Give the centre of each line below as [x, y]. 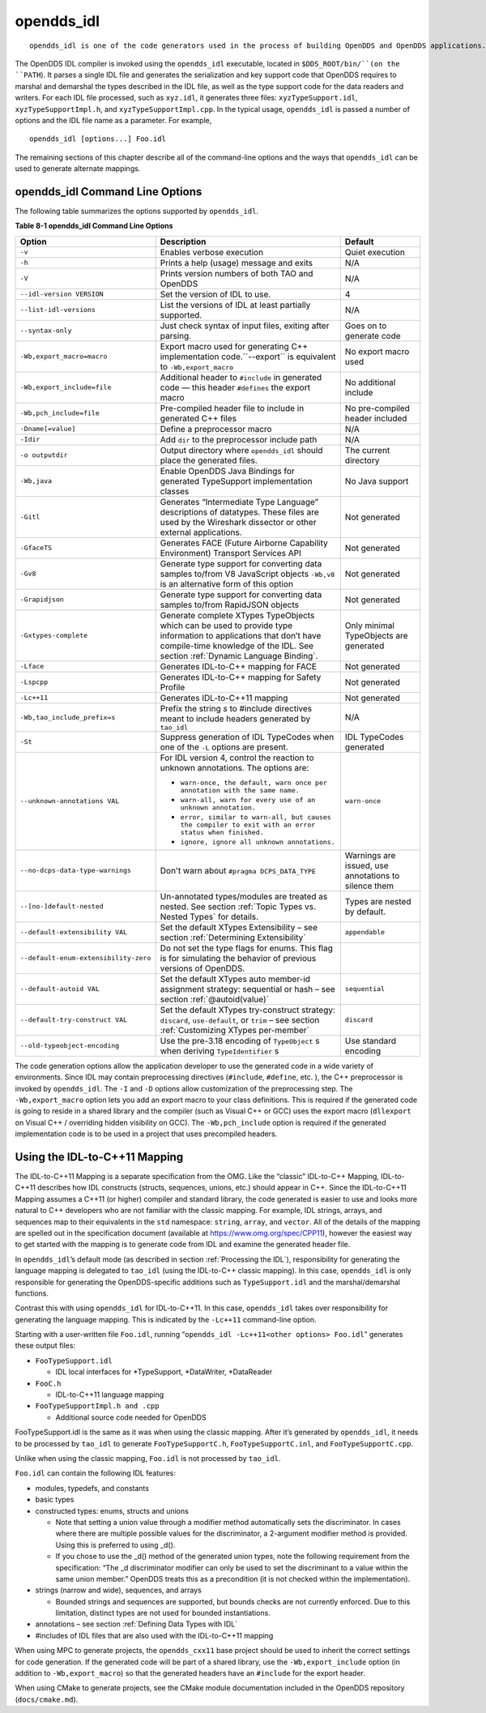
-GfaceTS [36, 548]
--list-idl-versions [58, 310]
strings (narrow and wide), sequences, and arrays [118, 1590]
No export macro [377, 351]
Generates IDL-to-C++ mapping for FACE [239, 666]
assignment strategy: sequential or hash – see [247, 989]
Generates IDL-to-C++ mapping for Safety [241, 677]
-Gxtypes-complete [54, 636]
